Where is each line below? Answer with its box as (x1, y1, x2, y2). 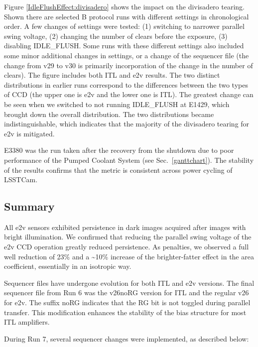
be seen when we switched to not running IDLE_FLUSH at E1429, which (4, 99, 230, 109)
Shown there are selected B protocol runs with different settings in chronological (4, 11, 249, 21)
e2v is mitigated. (4, 128, 55, 138)
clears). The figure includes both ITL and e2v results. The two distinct (4, 70, 220, 80)
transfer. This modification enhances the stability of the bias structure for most (4, 307, 247, 317)
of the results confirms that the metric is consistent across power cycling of (4, 164, 233, 175)
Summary (4, 199, 55, 214)
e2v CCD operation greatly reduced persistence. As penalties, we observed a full (4, 241, 249, 252)
